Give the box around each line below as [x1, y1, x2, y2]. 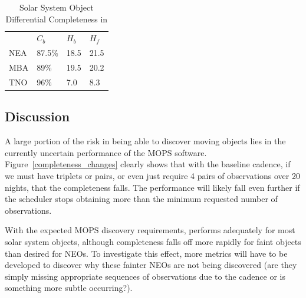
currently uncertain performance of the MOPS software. [5, 146, 207, 158]
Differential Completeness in [5, 12, 108, 25]
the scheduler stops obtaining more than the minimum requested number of [5, 193, 278, 205]
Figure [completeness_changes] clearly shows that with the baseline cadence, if [5, 158, 291, 170]
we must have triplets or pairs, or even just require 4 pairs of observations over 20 [5, 170, 300, 182]
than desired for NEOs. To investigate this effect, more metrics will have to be [5, 247, 288, 259]
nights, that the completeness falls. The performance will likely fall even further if [5, 181, 300, 193]
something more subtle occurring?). [5, 282, 133, 294]
